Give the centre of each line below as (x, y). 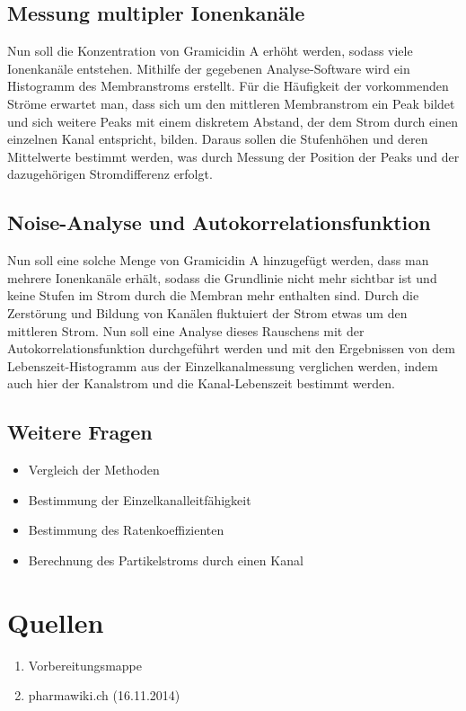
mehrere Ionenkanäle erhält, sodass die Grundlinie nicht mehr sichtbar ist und (222, 277)
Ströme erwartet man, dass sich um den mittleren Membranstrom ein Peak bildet (231, 103)
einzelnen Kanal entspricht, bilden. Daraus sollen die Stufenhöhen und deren (218, 139)
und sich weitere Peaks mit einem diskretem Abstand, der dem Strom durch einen (233, 121)
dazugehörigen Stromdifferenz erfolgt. (110, 174)
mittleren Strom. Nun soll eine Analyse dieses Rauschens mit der (186, 330)
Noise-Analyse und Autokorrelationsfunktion (219, 222)
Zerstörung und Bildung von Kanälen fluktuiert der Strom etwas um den (207, 312)
